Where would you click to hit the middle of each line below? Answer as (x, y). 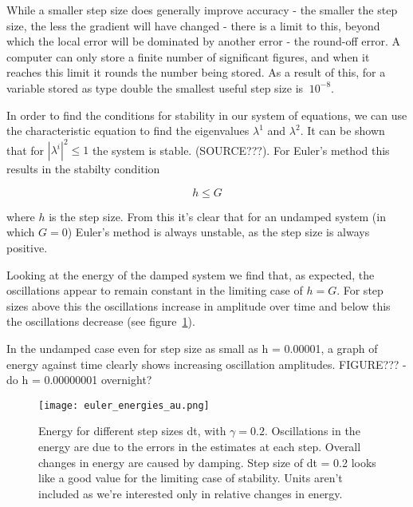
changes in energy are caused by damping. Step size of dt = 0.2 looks (207, 462)
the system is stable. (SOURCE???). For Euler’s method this (241, 150)
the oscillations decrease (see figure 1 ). (101, 321)
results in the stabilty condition (83, 169)
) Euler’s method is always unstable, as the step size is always (218, 232)
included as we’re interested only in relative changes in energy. (191, 493)
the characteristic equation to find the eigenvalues (128, 131)
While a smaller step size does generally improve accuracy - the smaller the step (202, 10)
